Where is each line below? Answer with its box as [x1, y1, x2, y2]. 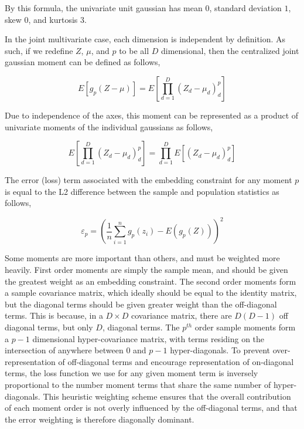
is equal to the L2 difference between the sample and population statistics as [5, 185, 279, 197]
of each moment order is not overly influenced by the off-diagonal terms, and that [5, 401, 298, 414]
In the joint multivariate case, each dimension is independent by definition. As [5, 33, 286, 45]
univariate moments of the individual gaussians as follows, [5, 120, 213, 133]
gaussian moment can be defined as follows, [5, 56, 160, 68]
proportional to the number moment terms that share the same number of [5, 378, 271, 390]
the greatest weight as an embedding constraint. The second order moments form [5, 275, 296, 287]
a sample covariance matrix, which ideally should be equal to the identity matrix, [5, 286, 297, 299]
